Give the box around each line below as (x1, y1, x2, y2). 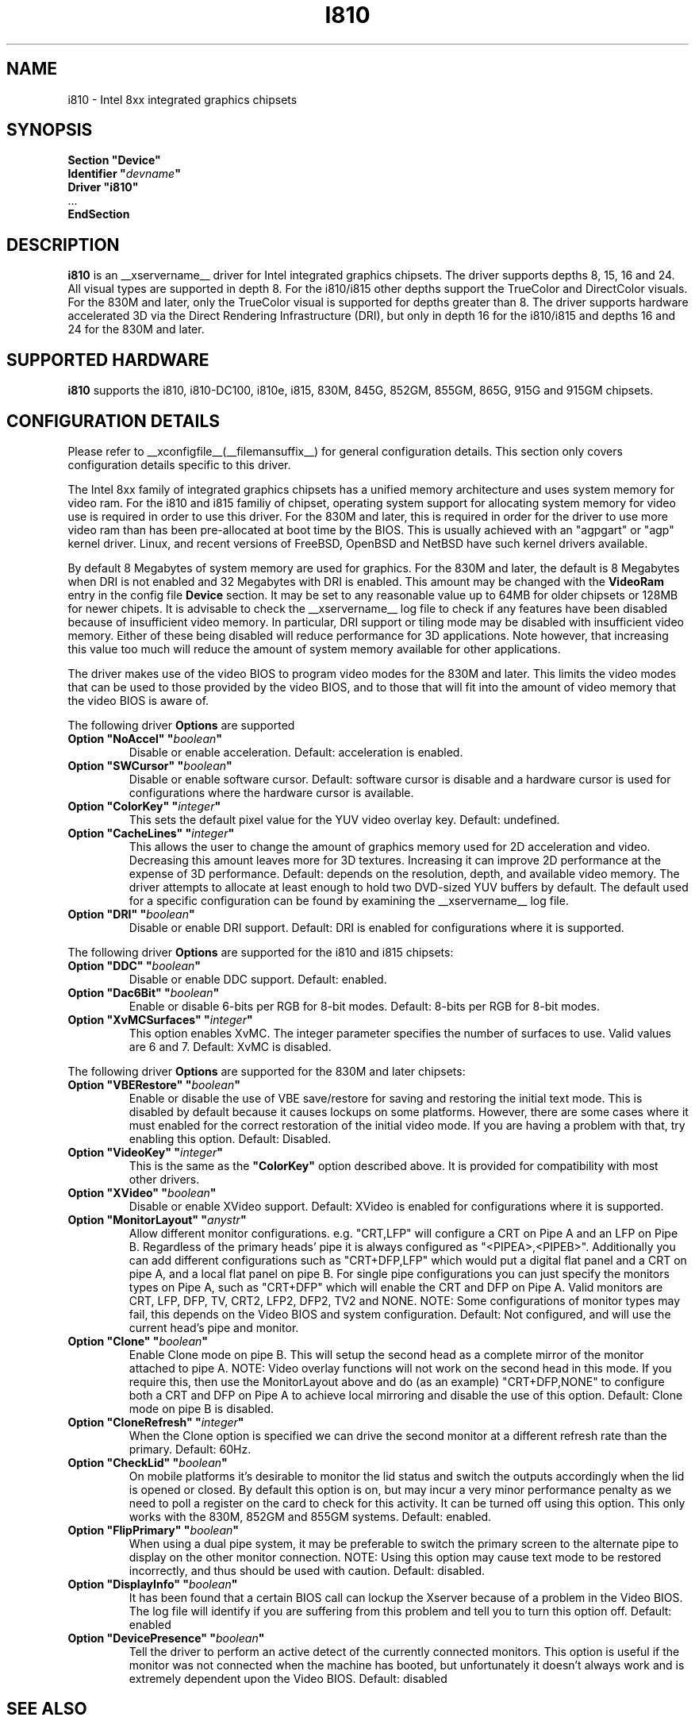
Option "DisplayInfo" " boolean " (67, 1577, 238, 1591)
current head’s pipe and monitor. (129, 1320, 299, 1334)
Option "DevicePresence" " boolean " (67, 1631, 265, 1645)
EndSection (67, 207, 130, 221)
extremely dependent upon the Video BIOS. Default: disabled (129, 1671, 447, 1685)
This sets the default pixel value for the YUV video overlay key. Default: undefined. (129, 812, 560, 826)
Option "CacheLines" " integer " (67, 826, 235, 840)
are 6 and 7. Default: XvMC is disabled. (129, 1039, 332, 1053)
